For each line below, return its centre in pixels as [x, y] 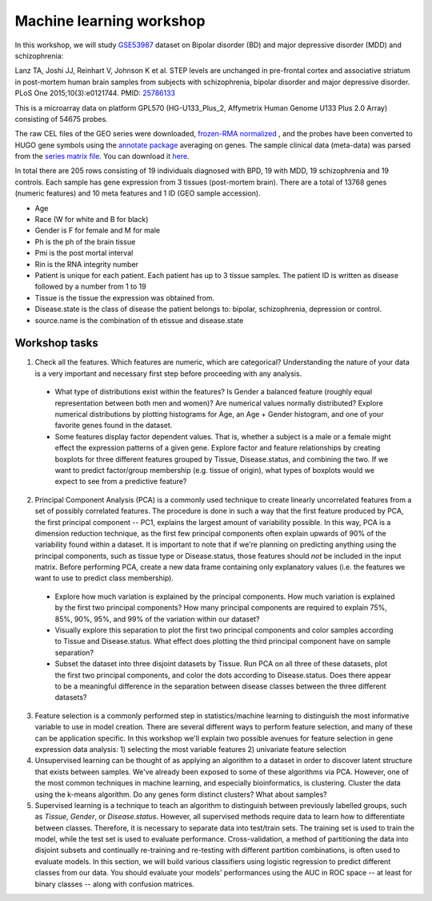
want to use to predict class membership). [104, 578]
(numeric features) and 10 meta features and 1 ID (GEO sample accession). [138, 193]
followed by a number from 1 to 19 [91, 287]
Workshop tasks [57, 343]
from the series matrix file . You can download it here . [102, 156]
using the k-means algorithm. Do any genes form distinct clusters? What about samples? [181, 794]
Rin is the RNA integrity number [87, 264]
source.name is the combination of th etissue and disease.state [139, 320]
